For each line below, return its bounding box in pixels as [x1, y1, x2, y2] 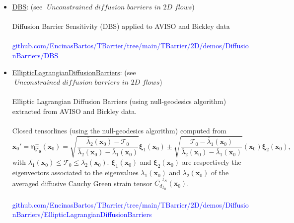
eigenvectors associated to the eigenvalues [12, 167, 139, 178]
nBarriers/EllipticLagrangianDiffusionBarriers [12, 209, 152, 220]
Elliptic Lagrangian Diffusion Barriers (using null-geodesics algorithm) [12, 96, 226, 107]
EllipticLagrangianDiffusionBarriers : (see [12, 67, 136, 77]
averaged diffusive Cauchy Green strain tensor [12, 178, 152, 188]
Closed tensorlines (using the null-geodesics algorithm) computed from [12, 125, 226, 136]
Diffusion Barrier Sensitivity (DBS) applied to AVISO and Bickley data [12, 21, 230, 31]
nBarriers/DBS [12, 50, 58, 60]
